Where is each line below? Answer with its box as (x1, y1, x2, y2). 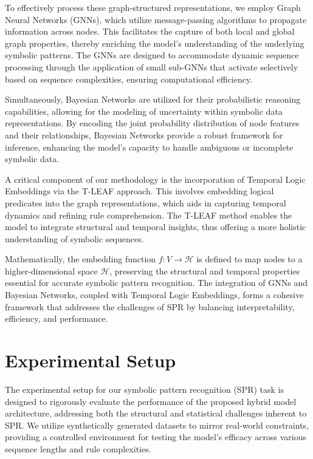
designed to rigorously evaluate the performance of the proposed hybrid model (5, 395, 297, 407)
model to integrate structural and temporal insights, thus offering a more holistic (5, 220, 306, 233)
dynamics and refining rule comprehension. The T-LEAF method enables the (5, 208, 292, 221)
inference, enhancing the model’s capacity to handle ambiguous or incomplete (5, 140, 294, 153)
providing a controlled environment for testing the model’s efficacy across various (5, 430, 307, 443)
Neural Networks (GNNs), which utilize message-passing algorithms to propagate (5, 13, 307, 25)
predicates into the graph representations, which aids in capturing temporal (5, 196, 286, 209)
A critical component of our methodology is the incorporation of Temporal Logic (5, 172, 306, 185)
